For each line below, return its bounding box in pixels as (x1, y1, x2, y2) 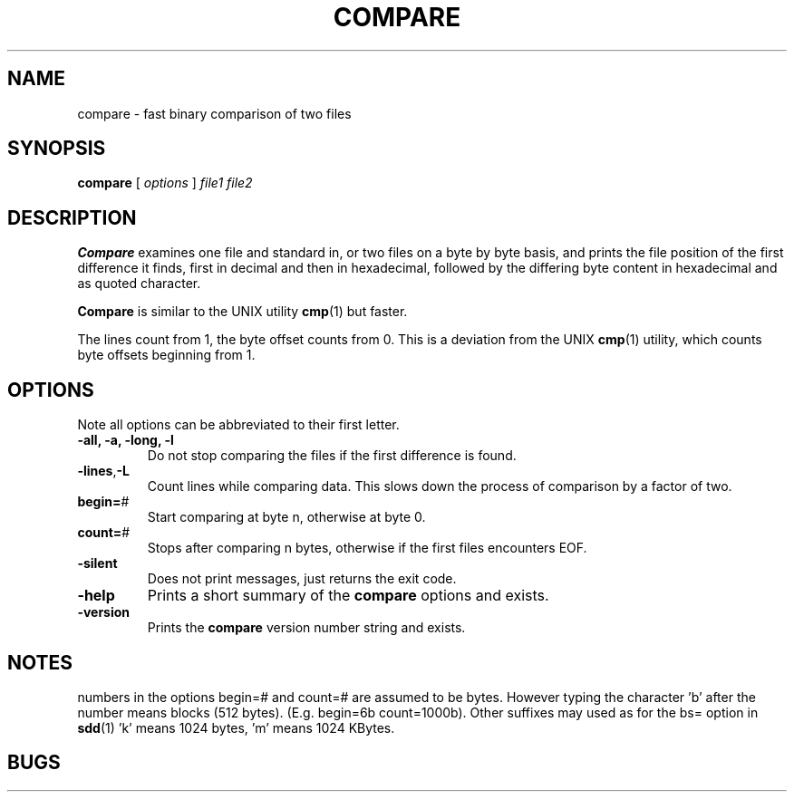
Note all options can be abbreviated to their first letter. (77, 417, 400, 433)
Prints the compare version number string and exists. (147, 620, 466, 636)
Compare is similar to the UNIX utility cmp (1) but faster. (77, 303, 408, 320)
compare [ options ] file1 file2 (77, 175, 253, 191)
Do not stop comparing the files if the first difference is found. (147, 448, 517, 464)
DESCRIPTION (7, 206, 137, 229)
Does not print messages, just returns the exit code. (147, 571, 457, 587)
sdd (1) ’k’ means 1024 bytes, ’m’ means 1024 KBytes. (77, 719, 395, 736)
